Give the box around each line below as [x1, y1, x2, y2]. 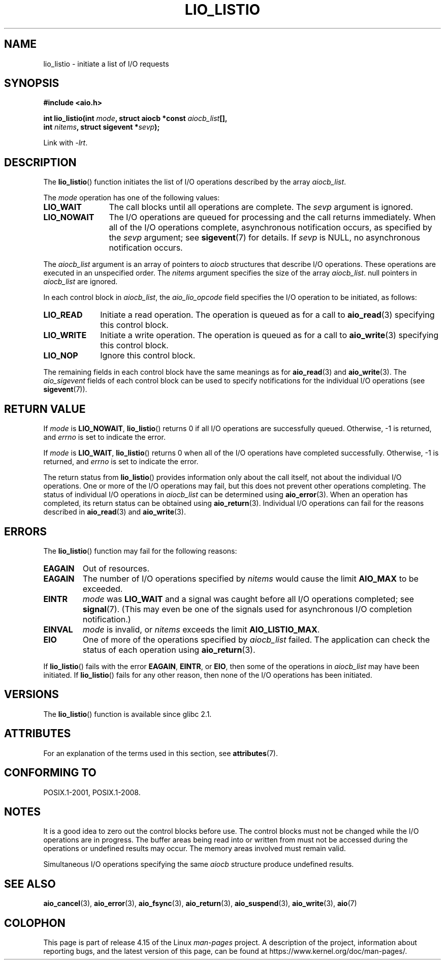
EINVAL [43, 624, 73, 635]
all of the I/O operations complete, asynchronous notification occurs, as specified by [109, 222, 432, 233]
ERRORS [4, 525, 47, 538]
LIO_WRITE [43, 330, 87, 341]
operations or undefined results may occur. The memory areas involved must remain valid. [43, 844, 346, 853]
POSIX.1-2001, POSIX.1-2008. [43, 788, 141, 797]
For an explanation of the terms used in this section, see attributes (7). [43, 748, 278, 758]
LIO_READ [43, 310, 83, 320]
